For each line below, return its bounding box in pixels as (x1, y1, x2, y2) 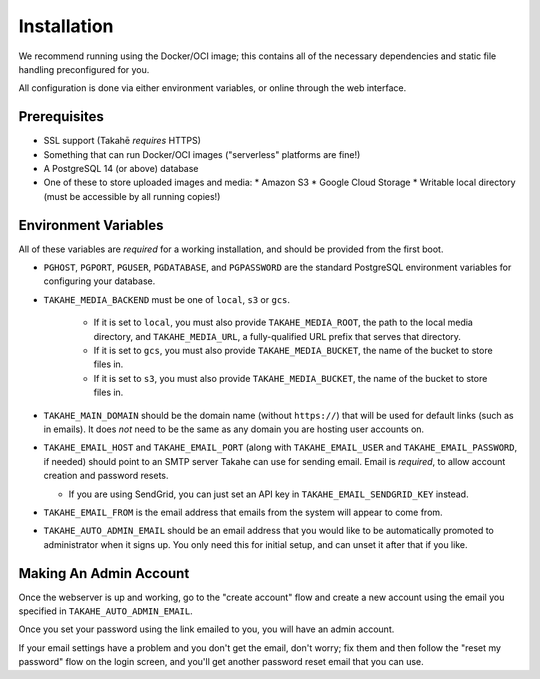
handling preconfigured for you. (18, 63, 150, 75)
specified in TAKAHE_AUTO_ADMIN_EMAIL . (18, 605, 194, 617)
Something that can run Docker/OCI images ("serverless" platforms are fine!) (43, 148, 361, 160)
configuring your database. (43, 275, 156, 287)
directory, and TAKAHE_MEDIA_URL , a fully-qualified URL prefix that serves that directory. (93, 330, 462, 342)
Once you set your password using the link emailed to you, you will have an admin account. (18, 623, 395, 635)
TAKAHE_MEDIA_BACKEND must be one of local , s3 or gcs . (43, 293, 290, 305)
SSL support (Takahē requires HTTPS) (43, 135, 202, 147)
